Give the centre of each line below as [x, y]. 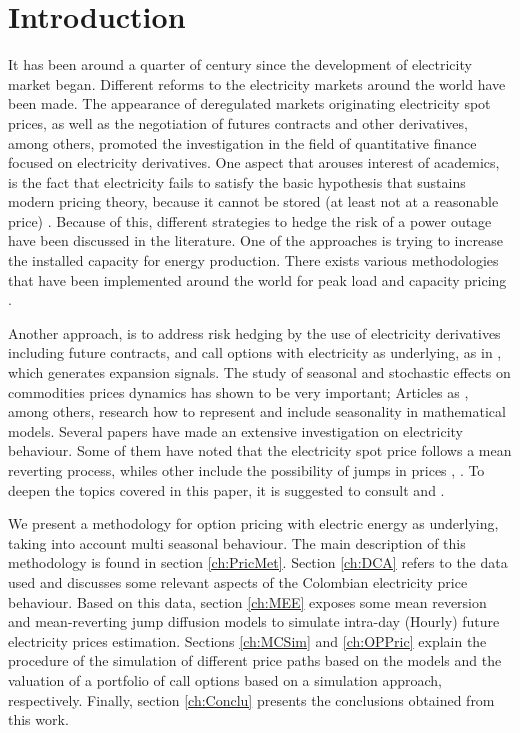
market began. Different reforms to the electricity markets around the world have [257, 83]
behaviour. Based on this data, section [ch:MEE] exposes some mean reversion [247, 601]
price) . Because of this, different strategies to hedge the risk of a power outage [250, 220]
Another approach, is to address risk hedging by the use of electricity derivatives [254, 332]
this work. [38, 719]
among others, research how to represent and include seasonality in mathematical [257, 411]
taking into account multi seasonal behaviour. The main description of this [237, 542]
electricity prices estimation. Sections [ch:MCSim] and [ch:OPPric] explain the [247, 640]
